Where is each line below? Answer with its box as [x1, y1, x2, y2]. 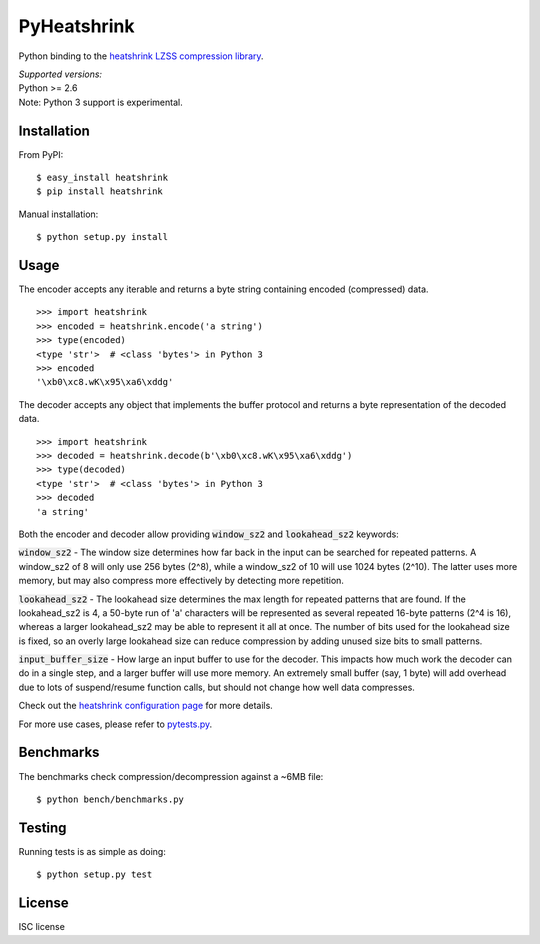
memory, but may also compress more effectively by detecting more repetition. [18, 575, 345, 587]
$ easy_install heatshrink [36, 172, 169, 184]
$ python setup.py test [36, 869, 153, 880]
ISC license [18, 921, 65, 933]
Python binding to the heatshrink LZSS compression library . [18, 50, 264, 62]
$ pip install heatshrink [36, 186, 164, 197]
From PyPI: [18, 148, 64, 160]
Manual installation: [18, 208, 99, 220]
